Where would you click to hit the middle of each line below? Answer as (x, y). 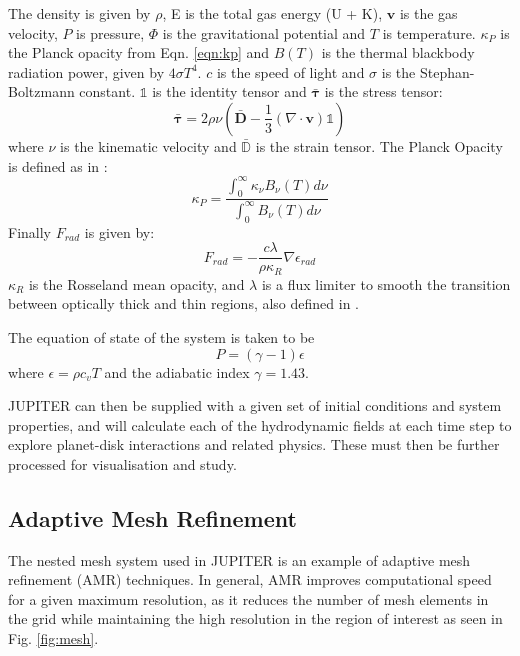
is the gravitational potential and (264, 32)
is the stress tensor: (383, 91)
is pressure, (110, 32)
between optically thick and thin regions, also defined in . (184, 303)
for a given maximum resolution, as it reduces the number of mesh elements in (248, 598)
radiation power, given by (86, 71)
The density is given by (79, 13)
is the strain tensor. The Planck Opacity (379, 145)
